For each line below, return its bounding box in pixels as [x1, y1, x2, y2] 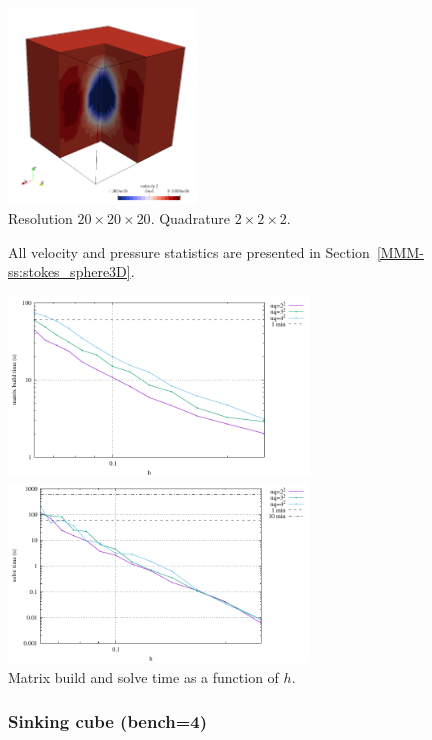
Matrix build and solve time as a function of [8, 666, 279, 687]
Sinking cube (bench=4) [8, 709, 208, 734]
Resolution [8, 208, 73, 229]
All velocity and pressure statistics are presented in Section [8, 241, 370, 262]
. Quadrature [150, 208, 231, 229]
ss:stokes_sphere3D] [8, 261, 131, 282]
